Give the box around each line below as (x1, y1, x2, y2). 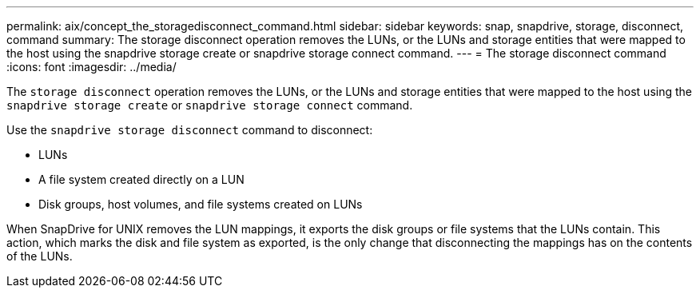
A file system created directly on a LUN (38, 173, 245, 186)
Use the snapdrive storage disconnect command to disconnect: (6, 123, 373, 137)
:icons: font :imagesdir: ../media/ (6, 60, 177, 73)
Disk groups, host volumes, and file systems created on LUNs (38, 197, 363, 211)
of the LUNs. (6, 249, 73, 263)
